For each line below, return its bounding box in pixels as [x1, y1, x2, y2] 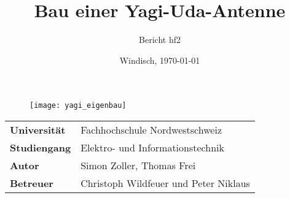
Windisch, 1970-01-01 [119, 53, 200, 66]
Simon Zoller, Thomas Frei [80, 158, 196, 172]
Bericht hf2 [139, 33, 181, 46]
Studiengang [10, 140, 71, 154]
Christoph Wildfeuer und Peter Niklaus [80, 175, 250, 190]
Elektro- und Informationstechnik [80, 140, 224, 154]
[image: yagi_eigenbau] [29, 101, 127, 110]
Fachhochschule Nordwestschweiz [80, 122, 222, 137]
